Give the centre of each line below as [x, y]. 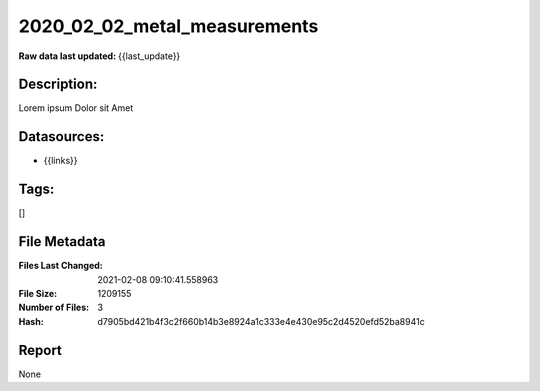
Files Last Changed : [61, 266]
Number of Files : [54, 307]
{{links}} [60, 161]
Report [40, 350]
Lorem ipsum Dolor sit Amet [76, 108]
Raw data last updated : [67, 56]
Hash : [31, 321]
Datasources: [61, 136]
